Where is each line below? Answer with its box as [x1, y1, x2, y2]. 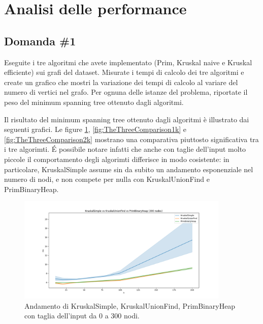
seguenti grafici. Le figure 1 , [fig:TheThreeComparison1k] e [4, 124, 187, 134]
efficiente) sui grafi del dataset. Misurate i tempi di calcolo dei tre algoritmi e [4, 67, 244, 77]
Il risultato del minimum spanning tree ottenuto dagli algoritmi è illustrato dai [4, 114, 249, 124]
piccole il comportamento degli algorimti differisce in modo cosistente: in [4, 153, 229, 164]
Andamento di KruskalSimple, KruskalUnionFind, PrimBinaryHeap [24, 300, 236, 311]
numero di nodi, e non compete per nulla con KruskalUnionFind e [4, 174, 210, 184]
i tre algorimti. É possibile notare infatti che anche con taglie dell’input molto [4, 144, 246, 154]
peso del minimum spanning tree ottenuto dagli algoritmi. [4, 96, 184, 107]
